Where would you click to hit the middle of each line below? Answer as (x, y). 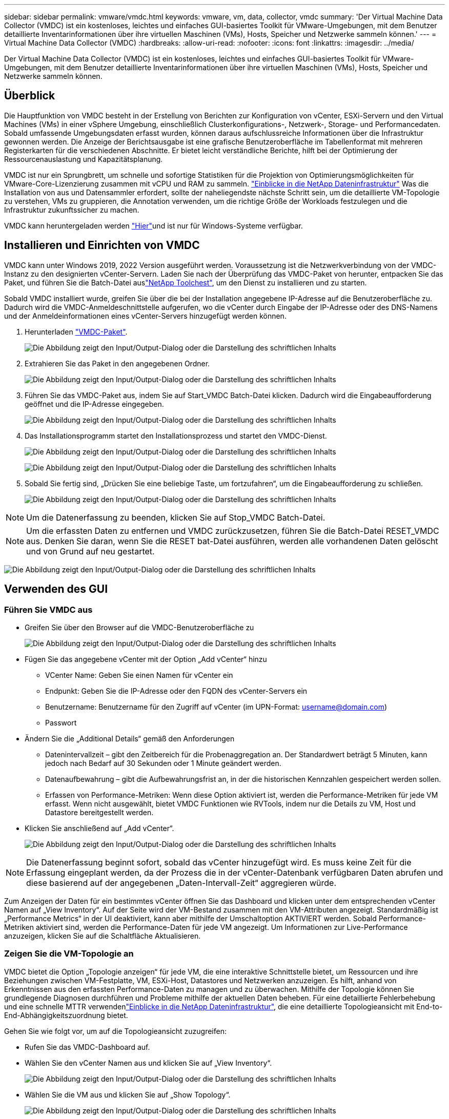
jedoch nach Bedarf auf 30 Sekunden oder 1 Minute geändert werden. (163, 763)
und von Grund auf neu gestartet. (90, 551)
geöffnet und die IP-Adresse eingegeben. (94, 404)
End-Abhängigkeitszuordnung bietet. (66, 1015)
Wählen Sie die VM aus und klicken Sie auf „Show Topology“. (128, 1094)
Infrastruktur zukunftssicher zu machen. (72, 210)
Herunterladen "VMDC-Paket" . (76, 331)
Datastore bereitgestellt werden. (99, 812)
